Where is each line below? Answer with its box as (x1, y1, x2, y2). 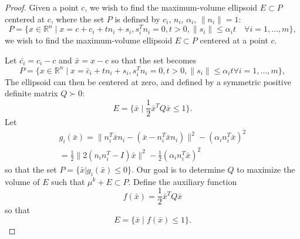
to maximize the (237, 163, 295, 175)
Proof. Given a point (5, 1, 79, 13)
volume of (5, 175, 40, 187)
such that (51, 175, 85, 187)
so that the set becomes (111, 54, 197, 66)
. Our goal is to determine (132, 163, 225, 175)
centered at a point (200, 34, 268, 46)
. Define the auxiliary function (128, 175, 237, 187)
